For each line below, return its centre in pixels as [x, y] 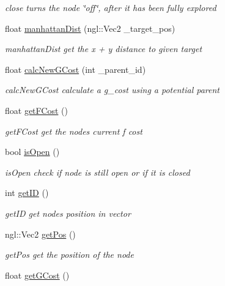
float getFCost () [36, 110]
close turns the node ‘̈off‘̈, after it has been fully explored [111, 7]
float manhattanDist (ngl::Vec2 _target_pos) [90, 28]
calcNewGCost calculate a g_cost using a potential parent [112, 90]
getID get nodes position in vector [68, 213]
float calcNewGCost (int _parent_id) [76, 69]
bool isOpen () [32, 152]
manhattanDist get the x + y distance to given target [104, 49]
